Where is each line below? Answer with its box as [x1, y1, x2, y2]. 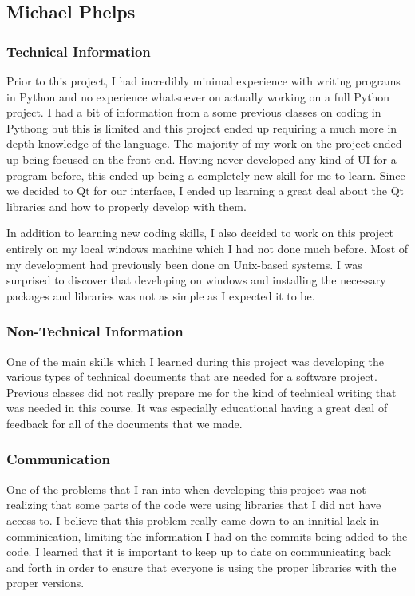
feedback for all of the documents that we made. [6, 415, 243, 431]
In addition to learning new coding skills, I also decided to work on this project [6, 224, 394, 241]
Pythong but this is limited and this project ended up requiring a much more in [6, 119, 397, 136]
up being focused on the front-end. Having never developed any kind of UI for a [6, 150, 397, 167]
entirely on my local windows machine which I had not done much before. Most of [6, 240, 409, 256]
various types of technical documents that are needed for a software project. [6, 368, 377, 385]
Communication [6, 449, 110, 469]
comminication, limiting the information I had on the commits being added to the [6, 527, 408, 544]
